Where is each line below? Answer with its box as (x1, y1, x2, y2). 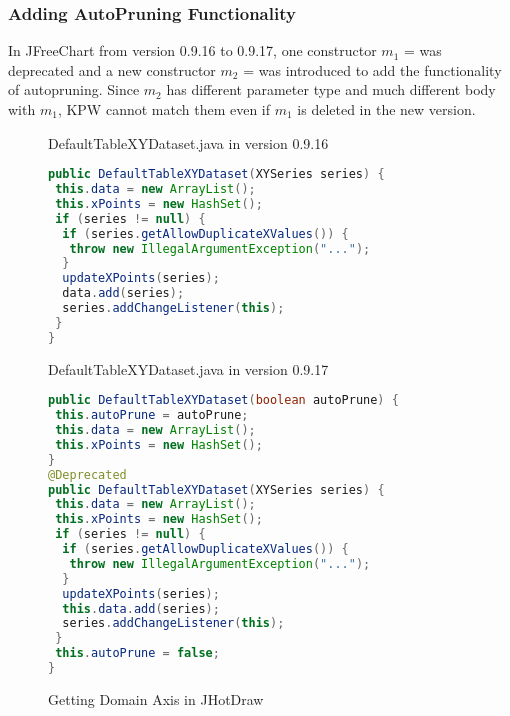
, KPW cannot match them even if (57, 99, 271, 119)
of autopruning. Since (8, 79, 140, 100)
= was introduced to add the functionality (243, 59, 502, 80)
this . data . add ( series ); (62, 601, 220, 616)
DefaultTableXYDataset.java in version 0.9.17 (48, 358, 329, 379)
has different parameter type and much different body (166, 79, 496, 100)
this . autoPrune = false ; (55, 646, 220, 661)
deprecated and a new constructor (8, 59, 216, 80)
